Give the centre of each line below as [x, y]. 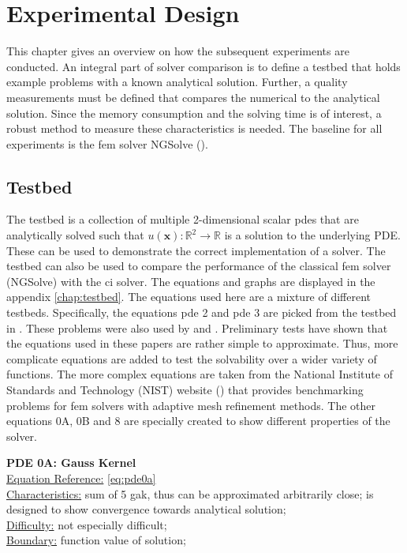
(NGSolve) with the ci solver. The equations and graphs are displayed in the [191, 281]
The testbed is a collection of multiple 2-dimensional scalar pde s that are [183, 219]
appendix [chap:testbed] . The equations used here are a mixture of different [189, 297]
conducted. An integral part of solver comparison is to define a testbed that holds [203, 66]
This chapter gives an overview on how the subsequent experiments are [178, 51]
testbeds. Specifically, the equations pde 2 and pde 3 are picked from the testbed [202, 312]
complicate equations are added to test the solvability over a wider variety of [192, 358]
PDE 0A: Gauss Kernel [71, 463]
